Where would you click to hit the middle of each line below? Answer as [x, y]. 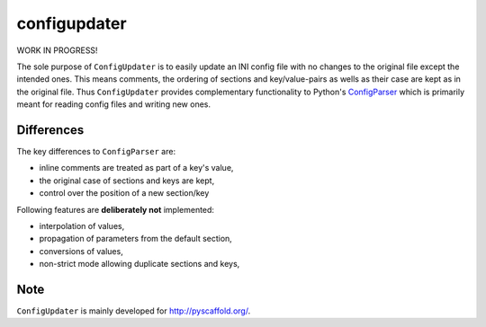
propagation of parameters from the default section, [136, 239]
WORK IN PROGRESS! [57, 50]
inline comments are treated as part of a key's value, [136, 168]
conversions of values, [81, 251]
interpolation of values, [82, 225]
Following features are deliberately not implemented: [116, 209]
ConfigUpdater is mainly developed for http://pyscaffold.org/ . [134, 311]
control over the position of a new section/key [124, 193]
